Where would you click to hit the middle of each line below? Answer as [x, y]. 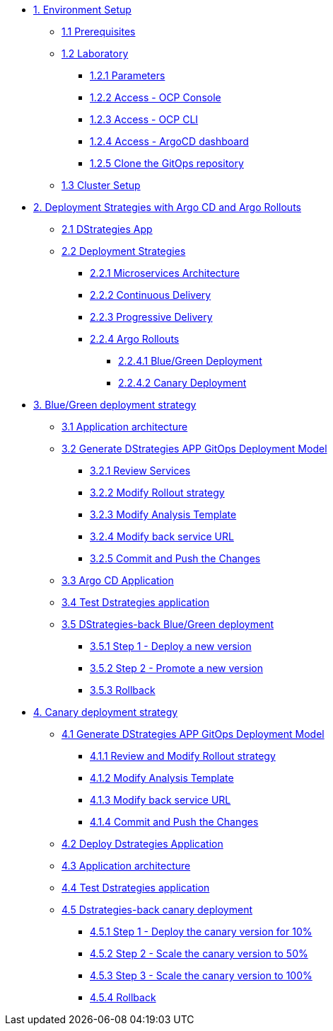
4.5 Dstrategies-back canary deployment [157, 910]
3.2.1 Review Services [140, 471]
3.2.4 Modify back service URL [162, 536]
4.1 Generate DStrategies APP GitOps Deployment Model [193, 734]
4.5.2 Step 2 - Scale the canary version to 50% [199, 953]
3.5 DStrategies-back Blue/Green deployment [168, 624]
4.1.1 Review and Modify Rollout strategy [183, 756]
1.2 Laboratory [95, 53]
